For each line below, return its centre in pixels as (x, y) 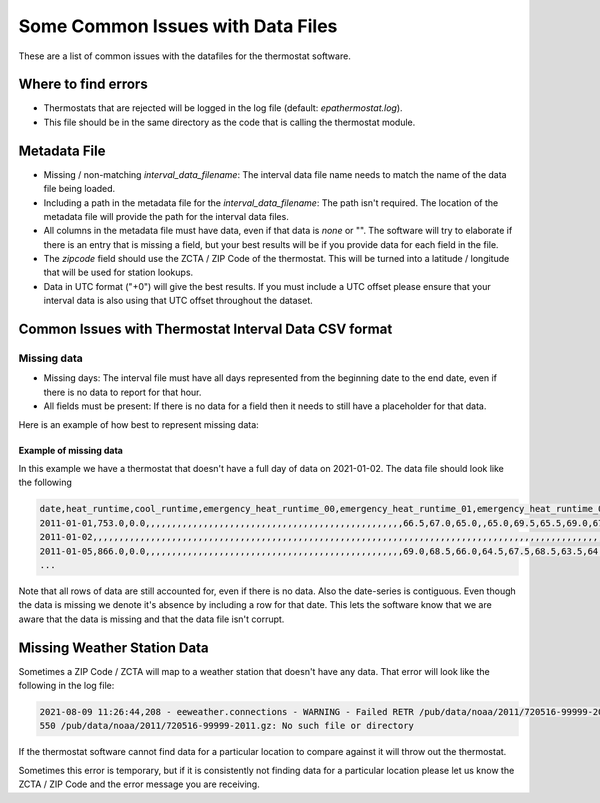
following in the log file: (66, 685)
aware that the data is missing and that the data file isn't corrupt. (151, 619)
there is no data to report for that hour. (122, 392)
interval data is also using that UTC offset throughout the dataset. (178, 301)
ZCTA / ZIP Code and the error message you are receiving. (139, 784)
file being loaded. (79, 189)
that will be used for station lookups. (118, 272)
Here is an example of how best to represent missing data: (138, 424)
